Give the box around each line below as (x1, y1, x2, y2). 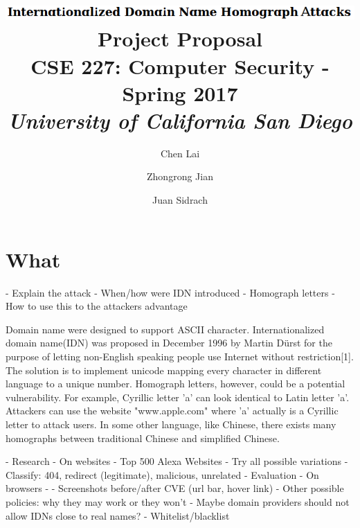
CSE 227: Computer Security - (30, 51, 330, 80)
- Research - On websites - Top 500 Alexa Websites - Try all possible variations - (6, 454, 348, 468)
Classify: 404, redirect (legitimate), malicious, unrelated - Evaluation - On (6, 467, 319, 482)
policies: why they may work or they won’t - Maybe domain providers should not (6, 494, 350, 509)
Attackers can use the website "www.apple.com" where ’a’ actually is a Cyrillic (6, 403, 339, 418)
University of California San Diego (8, 105, 352, 134)
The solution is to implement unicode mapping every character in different (6, 362, 322, 377)
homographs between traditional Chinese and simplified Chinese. (6, 430, 280, 445)
